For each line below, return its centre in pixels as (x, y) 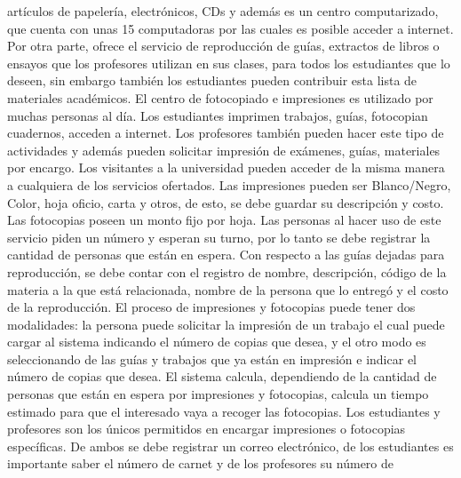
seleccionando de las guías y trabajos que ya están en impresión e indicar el (212, 358)
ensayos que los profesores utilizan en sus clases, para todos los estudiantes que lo (229, 63)
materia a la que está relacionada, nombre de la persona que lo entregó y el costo (228, 289)
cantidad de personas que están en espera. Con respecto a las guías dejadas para (226, 255)
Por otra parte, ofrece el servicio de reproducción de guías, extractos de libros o (223, 46)
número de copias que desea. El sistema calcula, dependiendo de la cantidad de (222, 376)
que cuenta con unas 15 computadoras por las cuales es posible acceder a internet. (230, 28)
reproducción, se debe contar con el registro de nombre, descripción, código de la (227, 271)
